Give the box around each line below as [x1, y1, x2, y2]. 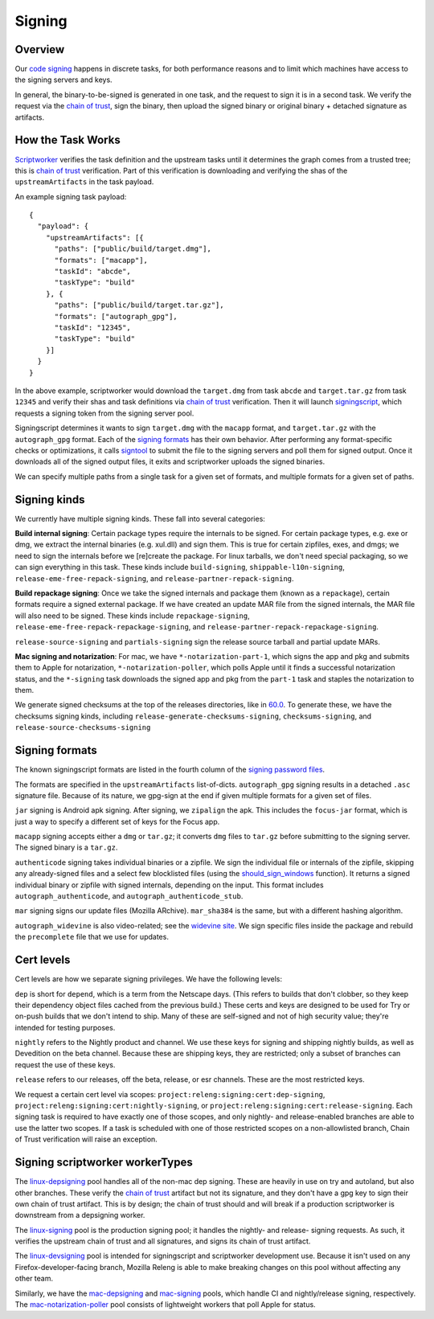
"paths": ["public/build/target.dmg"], [54, 244, 212, 253]
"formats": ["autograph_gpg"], [54, 312, 178, 321]
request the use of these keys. [14, 1059, 116, 1069]
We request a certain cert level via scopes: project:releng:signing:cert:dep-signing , [14, 1089, 325, 1099]
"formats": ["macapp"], [54, 256, 149, 264]
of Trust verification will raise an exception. [14, 1134, 158, 1145]
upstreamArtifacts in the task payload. [14, 177, 154, 186]
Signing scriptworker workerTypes [14, 1156, 193, 1169]
